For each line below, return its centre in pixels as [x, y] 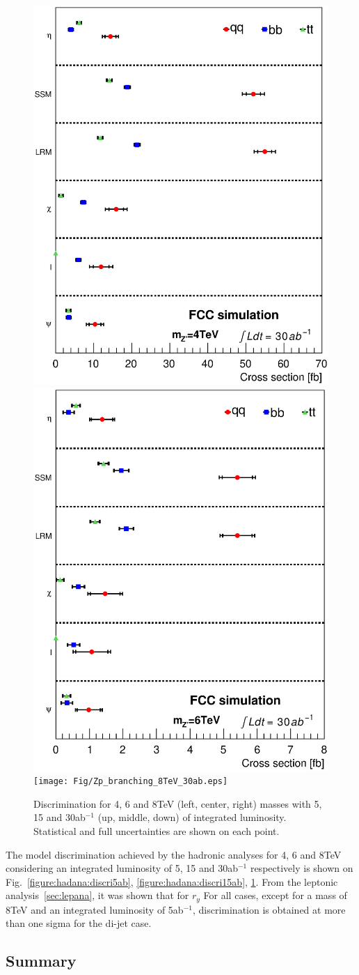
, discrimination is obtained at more [269, 909]
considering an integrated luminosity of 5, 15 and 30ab [122, 868]
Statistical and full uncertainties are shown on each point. [157, 831]
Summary [41, 961]
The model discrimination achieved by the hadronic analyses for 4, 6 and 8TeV [174, 854]
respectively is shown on [302, 868]
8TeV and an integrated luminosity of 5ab [95, 909]
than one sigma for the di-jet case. [79, 923]
